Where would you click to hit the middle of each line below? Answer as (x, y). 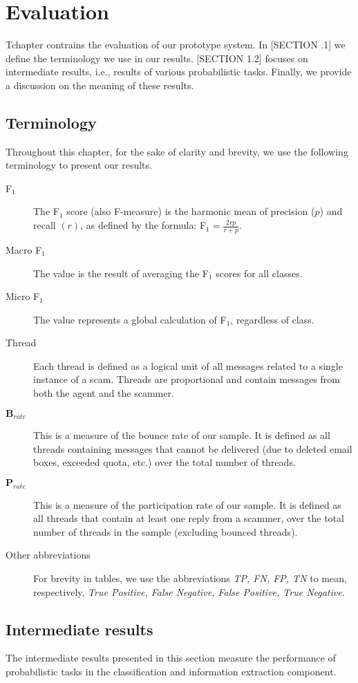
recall (45, 225)
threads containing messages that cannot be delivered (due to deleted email (193, 448)
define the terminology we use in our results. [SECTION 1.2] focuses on (157, 58)
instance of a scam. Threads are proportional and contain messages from (187, 379)
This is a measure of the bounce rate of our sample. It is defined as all (182, 435)
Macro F (24, 249)
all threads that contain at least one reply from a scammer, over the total (189, 518)
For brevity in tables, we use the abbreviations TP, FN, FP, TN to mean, (190, 578)
